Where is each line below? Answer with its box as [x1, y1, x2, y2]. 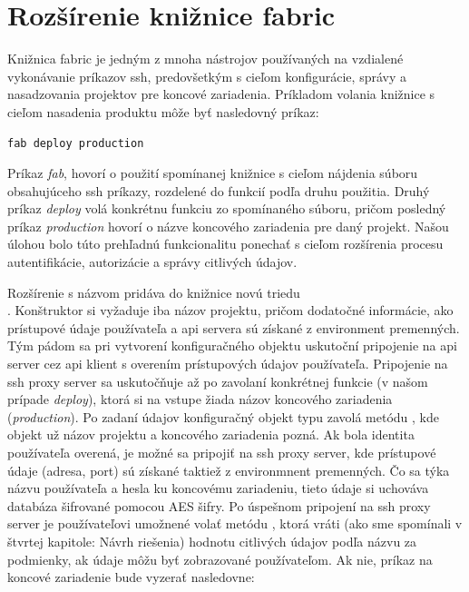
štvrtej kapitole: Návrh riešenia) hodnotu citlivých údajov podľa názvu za [7, 531, 417, 550]
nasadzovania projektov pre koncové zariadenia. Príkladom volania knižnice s [7, 84, 435, 104]
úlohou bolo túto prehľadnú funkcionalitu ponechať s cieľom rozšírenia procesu [7, 234, 444, 253]
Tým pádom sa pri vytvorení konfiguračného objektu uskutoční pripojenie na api [7, 336, 457, 355]
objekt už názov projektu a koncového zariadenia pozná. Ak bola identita [7, 425, 415, 444]
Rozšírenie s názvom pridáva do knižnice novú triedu [7, 282, 300, 301]
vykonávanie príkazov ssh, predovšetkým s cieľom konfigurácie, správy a [7, 66, 406, 85]
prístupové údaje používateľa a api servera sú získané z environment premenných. [7, 318, 460, 337]
